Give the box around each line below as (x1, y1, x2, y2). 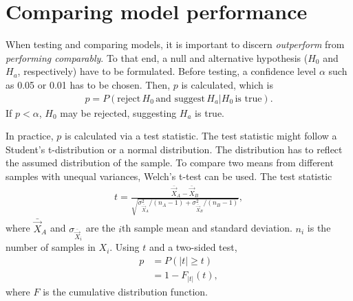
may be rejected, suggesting (60, 105, 177, 120)
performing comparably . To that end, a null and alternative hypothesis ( (6, 50, 308, 65)
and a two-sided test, (149, 240, 237, 254)
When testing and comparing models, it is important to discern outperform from (6, 37, 345, 52)
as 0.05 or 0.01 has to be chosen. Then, (6, 77, 171, 91)
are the (85, 221, 116, 235)
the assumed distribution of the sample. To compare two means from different (6, 155, 334, 170)
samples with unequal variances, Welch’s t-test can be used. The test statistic (6, 168, 332, 183)
